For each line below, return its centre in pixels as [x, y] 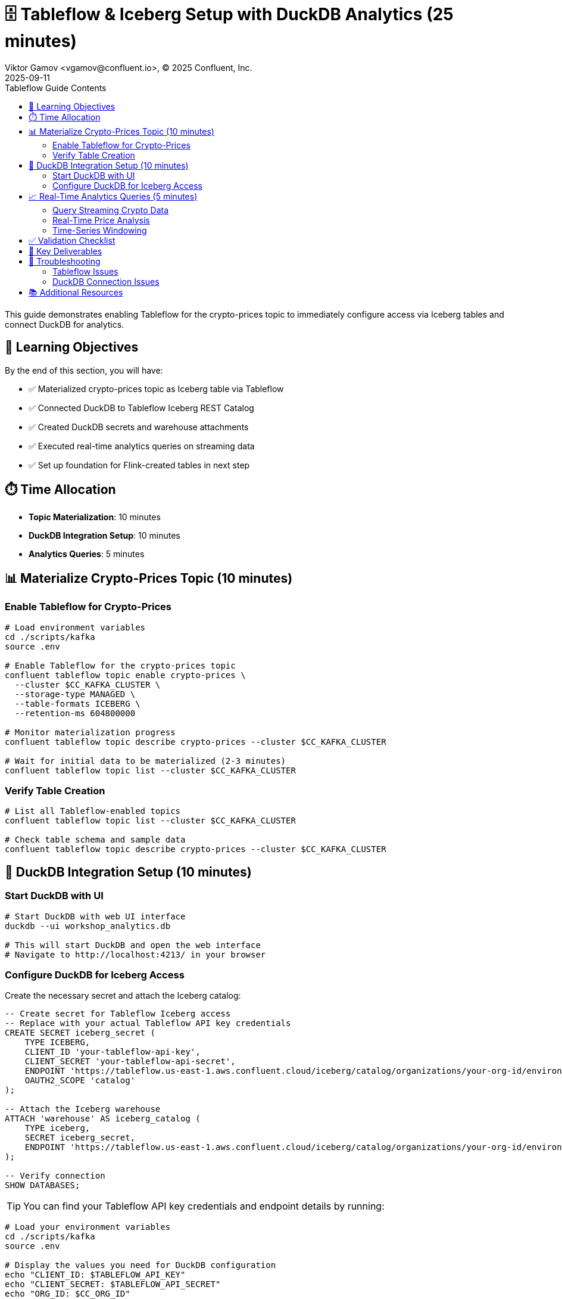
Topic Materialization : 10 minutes [95, 517]
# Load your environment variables [88, 1227]
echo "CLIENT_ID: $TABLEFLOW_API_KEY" [95, 1275]
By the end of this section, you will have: [84, 370]
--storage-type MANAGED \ [75, 694]
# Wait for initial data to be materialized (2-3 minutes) [146, 761]
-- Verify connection [55, 1176]
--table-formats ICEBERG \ [77, 703]
